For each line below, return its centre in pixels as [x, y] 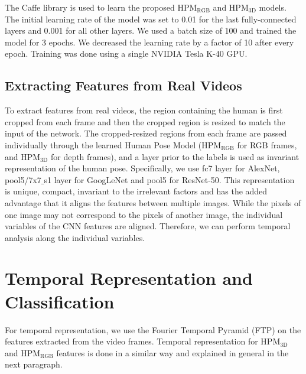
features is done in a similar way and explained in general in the [172, 352]
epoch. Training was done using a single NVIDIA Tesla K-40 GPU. [126, 53]
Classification [60, 301]
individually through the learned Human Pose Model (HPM [113, 144]
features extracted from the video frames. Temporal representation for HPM [143, 341]
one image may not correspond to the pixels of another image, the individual [144, 214]
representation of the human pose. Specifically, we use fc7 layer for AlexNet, [142, 168]
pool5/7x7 [23, 179]
